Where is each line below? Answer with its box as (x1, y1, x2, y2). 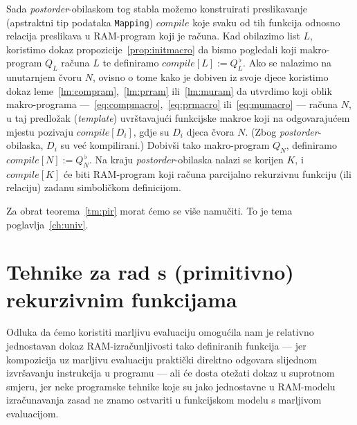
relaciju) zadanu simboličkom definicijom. (6, 180, 181, 195)
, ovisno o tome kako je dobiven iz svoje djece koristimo (92, 70, 329, 84)
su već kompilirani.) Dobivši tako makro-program (60, 138, 270, 152)
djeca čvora (186, 124, 235, 138)
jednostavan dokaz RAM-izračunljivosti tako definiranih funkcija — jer (6, 338, 306, 353)
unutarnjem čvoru (6, 70, 82, 84)
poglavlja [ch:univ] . (6, 217, 89, 231)
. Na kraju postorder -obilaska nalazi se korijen (89, 152, 284, 166)
